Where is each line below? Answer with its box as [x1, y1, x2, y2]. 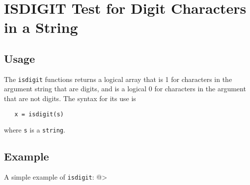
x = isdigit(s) [14, 110, 64, 118]
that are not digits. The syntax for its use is [4, 93, 136, 104]
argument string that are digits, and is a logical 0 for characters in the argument [4, 83, 246, 94]
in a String [4, 17, 78, 37]
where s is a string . [4, 125, 65, 135]
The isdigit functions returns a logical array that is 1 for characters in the [4, 74, 232, 84]
